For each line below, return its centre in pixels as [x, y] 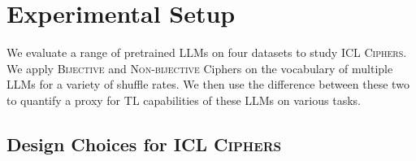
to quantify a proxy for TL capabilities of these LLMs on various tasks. [184, 100]
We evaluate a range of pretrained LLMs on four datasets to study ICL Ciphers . [207, 52]
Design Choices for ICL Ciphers [144, 144]
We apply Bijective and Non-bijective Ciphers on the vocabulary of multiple [200, 68]
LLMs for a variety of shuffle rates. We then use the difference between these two [208, 84]
